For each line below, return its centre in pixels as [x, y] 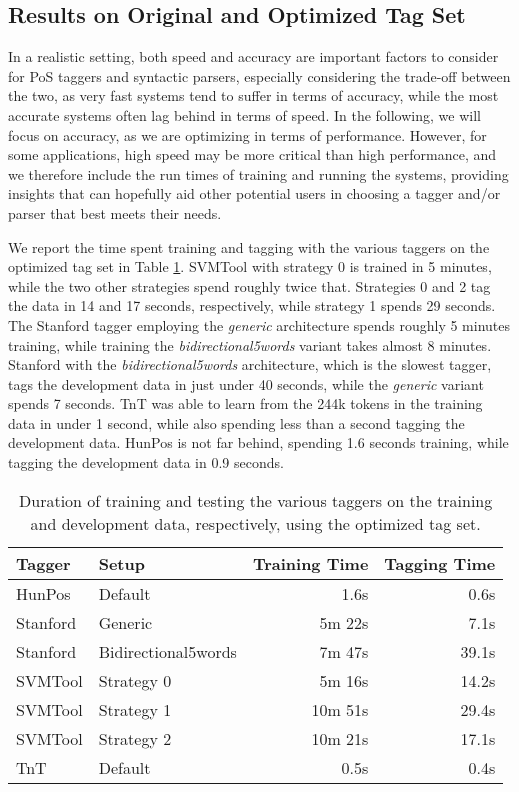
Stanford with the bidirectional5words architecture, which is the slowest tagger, [250, 364]
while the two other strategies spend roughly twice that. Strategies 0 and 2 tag [249, 285]
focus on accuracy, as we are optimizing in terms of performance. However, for [247, 134]
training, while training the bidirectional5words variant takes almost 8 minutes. [250, 344]
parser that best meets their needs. [115, 212]
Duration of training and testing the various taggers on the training [256, 500]
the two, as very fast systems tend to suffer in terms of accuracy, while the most [253, 95]
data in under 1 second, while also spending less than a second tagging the [236, 422]
